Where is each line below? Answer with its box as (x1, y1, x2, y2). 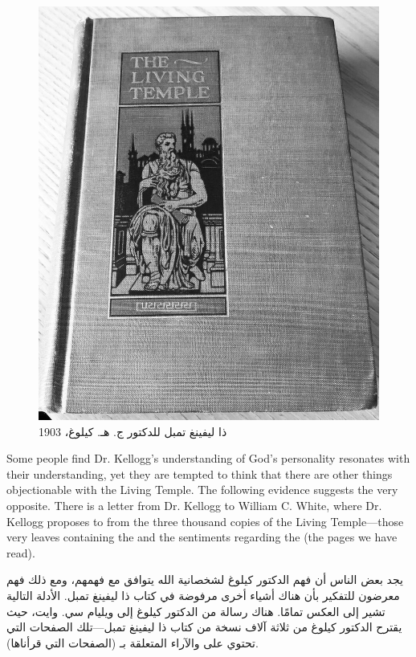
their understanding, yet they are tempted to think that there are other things (6, 465, 393, 482)
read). (6, 544, 35, 561)
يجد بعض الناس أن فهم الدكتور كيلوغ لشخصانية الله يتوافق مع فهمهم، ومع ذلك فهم (6, 571, 403, 588)
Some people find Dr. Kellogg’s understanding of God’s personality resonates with (6, 450, 410, 467)
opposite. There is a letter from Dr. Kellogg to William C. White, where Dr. (6, 497, 382, 513)
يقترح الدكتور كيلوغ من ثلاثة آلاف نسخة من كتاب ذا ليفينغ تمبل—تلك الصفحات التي (6, 618, 402, 635)
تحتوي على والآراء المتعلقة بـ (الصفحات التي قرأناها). (6, 634, 259, 651)
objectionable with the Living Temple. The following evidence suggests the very (6, 481, 398, 498)
